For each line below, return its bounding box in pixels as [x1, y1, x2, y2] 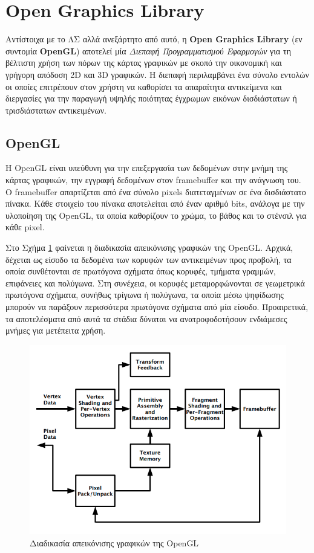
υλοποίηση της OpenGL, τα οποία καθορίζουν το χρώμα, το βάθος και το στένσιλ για [5, 209, 307, 221]
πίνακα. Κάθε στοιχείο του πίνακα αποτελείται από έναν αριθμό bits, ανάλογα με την [5, 197, 305, 210]
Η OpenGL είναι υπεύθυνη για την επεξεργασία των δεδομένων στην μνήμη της [5, 161, 288, 174]
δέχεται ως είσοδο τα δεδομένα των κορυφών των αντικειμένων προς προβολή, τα [5, 253, 292, 265]
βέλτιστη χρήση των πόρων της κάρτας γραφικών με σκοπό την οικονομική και [5, 56, 282, 69]
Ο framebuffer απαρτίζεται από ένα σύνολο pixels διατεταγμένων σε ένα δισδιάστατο [5, 185, 306, 198]
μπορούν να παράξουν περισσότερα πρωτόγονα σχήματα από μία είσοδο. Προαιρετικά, [5, 300, 309, 313]
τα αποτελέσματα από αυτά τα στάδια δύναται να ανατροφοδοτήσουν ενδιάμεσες [5, 312, 287, 325]
